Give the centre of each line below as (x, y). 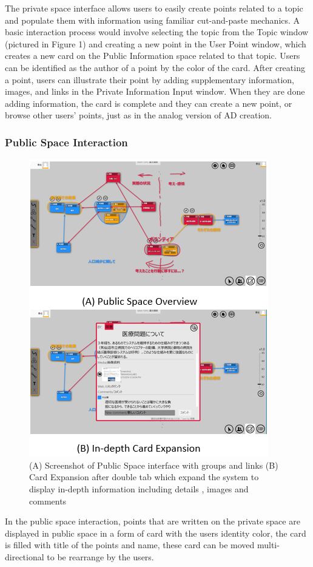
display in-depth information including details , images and (139, 488)
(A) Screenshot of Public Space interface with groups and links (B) (154, 465)
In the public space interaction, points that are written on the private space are (153, 521)
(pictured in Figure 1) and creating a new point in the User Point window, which (156, 43)
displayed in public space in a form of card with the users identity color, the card (156, 533)
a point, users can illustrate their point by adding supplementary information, (150, 79)
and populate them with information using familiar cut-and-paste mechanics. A (153, 20)
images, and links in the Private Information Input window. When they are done (155, 91)
